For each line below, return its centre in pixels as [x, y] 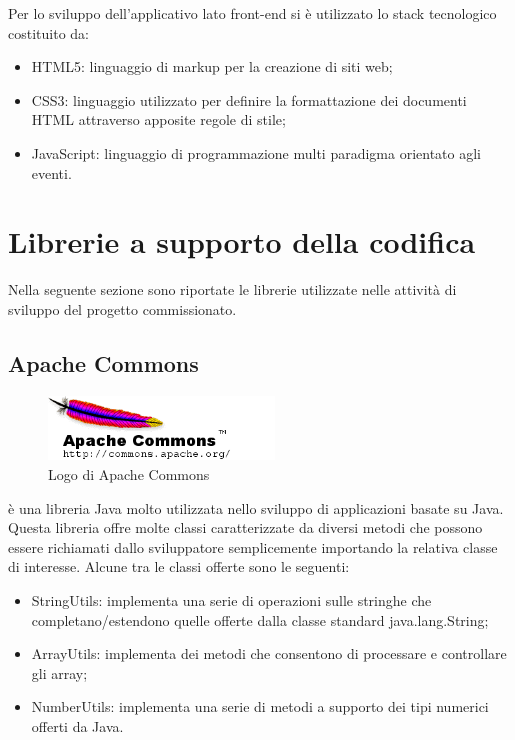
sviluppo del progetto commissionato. [122, 308]
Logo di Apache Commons [129, 474]
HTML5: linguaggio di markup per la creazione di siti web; [212, 66]
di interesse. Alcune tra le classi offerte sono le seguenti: [179, 566]
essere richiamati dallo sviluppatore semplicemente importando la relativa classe [253, 546]
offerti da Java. [77, 725]
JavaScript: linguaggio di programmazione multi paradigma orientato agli [256, 152]
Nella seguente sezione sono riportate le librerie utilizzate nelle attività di [232, 289]
